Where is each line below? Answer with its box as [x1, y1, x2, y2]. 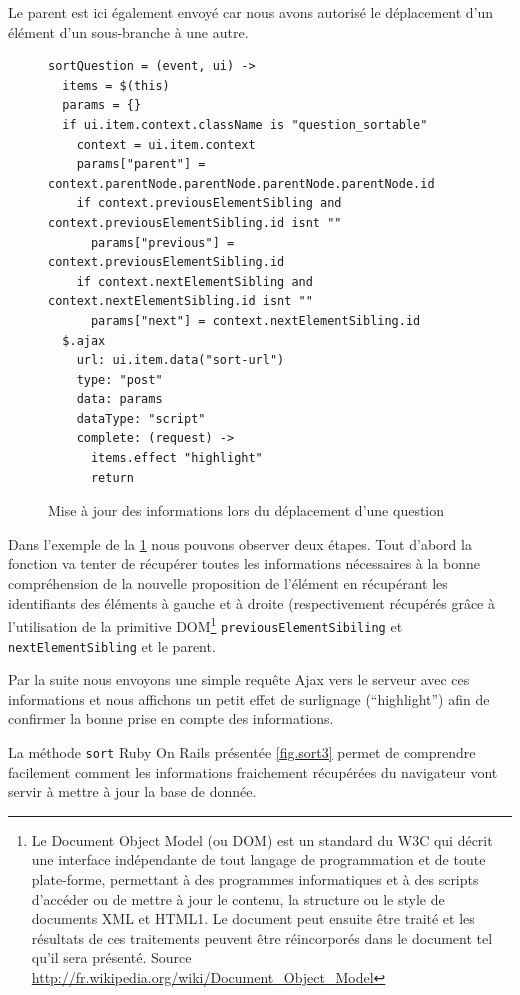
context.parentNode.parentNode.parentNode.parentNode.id [48, 176, 435, 191]
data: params [76, 392, 163, 407]
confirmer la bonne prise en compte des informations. [8, 708, 334, 729]
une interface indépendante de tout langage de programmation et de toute [31, 849, 486, 870]
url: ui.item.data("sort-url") [76, 353, 285, 368]
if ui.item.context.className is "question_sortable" [62, 117, 428, 132]
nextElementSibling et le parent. [8, 635, 216, 656]
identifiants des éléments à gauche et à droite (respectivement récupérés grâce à [8, 592, 495, 613]
